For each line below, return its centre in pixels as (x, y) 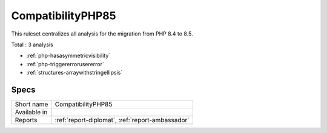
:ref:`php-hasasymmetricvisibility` (68, 56)
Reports (26, 120)
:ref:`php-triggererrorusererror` (65, 64)
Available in (31, 113)
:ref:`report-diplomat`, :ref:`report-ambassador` (122, 120)
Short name (31, 104)
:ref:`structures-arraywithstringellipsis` (74, 73)
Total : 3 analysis (32, 45)
